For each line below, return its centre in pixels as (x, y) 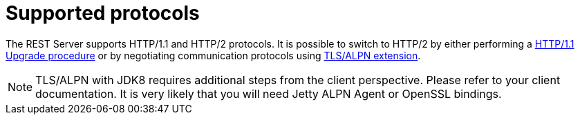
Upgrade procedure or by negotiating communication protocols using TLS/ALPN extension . (213, 55)
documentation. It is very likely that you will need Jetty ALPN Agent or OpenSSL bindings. (269, 93)
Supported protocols (103, 13)
